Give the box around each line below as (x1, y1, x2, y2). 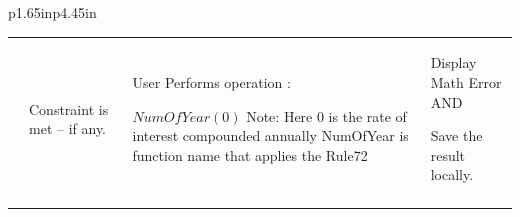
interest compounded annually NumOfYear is (132, 125, 409, 146)
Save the (430, 125, 483, 146)
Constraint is (29, 98, 109, 119)
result (430, 144, 466, 165)
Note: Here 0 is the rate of (246, 105, 407, 126)
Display (430, 52, 477, 73)
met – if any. (29, 118, 106, 139)
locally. (430, 164, 474, 185)
